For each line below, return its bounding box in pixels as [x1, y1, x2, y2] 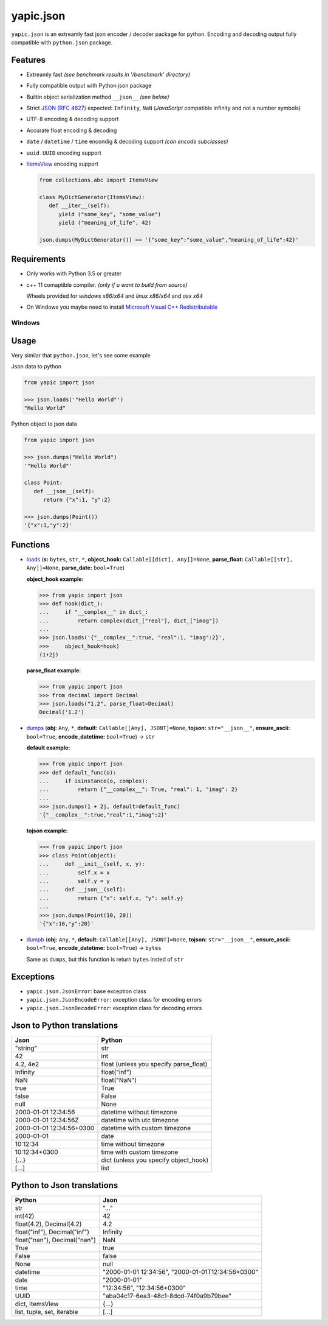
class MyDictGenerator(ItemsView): [39, 194, 145, 200]
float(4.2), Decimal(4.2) [15, 1220, 82, 1228]
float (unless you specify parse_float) [101, 1060, 208, 1069]
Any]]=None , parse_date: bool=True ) [26, 564, 125, 572]
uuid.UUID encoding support [26, 149, 101, 156]
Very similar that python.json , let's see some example [11, 351, 151, 359]
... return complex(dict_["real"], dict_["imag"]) [39, 617, 219, 624]
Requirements [11, 254, 66, 264]
